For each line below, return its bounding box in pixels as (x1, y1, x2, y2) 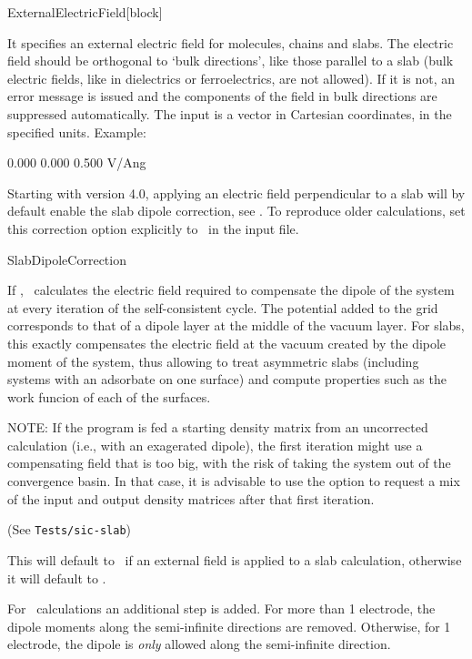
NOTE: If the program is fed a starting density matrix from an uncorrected (7, 418, 428, 437)
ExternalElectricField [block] (7, 3, 163, 21)
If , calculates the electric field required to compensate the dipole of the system (7, 280, 455, 299)
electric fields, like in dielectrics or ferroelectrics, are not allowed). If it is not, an (7, 68, 456, 87)
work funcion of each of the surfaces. (7, 387, 211, 406)
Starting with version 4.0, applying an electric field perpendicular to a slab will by (7, 183, 466, 202)
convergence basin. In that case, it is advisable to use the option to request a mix (7, 471, 460, 491)
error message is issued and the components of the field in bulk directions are (7, 86, 437, 106)
